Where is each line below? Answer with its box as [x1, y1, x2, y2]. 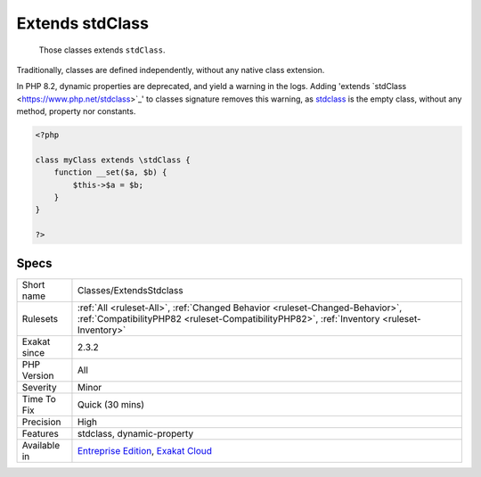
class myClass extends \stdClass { [35, 154, 191, 165]
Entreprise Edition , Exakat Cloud [77, 444, 213, 456]
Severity [21, 381, 57, 393]
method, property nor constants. [16, 106, 136, 117]
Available [21, 439, 61, 451]
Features [21, 427, 60, 440]
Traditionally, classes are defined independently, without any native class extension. [16, 64, 325, 75]
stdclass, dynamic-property [77, 427, 194, 440]
